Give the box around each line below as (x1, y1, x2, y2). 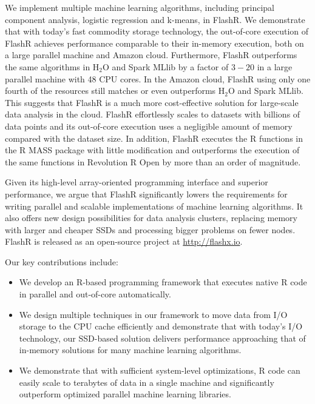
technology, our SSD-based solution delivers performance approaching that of (19, 331, 306, 344)
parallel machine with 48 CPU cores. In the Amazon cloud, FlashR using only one (5, 72, 311, 85)
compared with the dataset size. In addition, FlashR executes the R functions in (5, 131, 303, 144)
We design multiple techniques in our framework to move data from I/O (19, 308, 288, 320)
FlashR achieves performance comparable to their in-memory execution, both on (5, 36, 304, 49)
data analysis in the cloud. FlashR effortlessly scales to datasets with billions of (5, 108, 300, 121)
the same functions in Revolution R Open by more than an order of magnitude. (5, 155, 301, 168)
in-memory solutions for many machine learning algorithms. (19, 343, 242, 356)
